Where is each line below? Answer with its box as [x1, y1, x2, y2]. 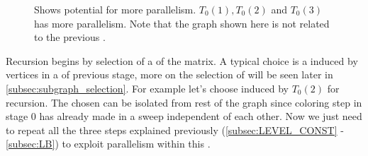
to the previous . [34, 30, 106, 44]
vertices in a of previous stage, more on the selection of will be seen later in [6, 67, 333, 82]
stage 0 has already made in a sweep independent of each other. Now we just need [6, 109, 362, 124]
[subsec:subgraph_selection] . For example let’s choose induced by [6, 80, 289, 95]
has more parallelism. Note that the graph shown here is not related [34, 16, 330, 30]
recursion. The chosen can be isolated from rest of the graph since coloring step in [6, 95, 362, 109]
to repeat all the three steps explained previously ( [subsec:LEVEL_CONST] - [6, 122, 344, 137]
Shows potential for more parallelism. [34, 2, 196, 16]
